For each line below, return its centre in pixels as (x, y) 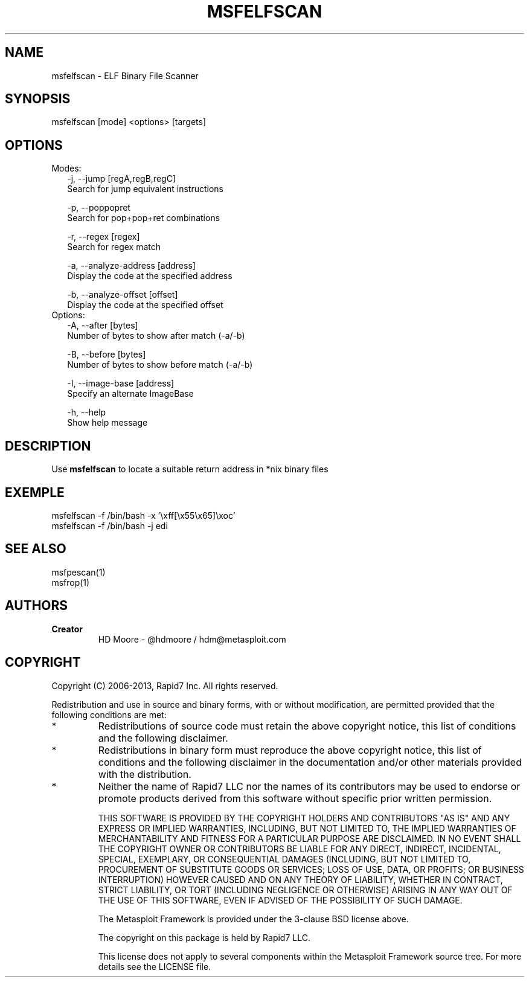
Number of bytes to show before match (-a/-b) (160, 365)
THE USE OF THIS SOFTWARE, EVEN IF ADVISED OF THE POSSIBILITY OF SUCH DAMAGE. (280, 900)
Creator (67, 629)
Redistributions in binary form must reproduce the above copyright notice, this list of (290, 750)
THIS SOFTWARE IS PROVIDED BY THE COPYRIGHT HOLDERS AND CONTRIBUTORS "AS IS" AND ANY (304, 818)
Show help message (107, 423)
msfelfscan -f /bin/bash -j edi (110, 525)
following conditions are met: (109, 714)
